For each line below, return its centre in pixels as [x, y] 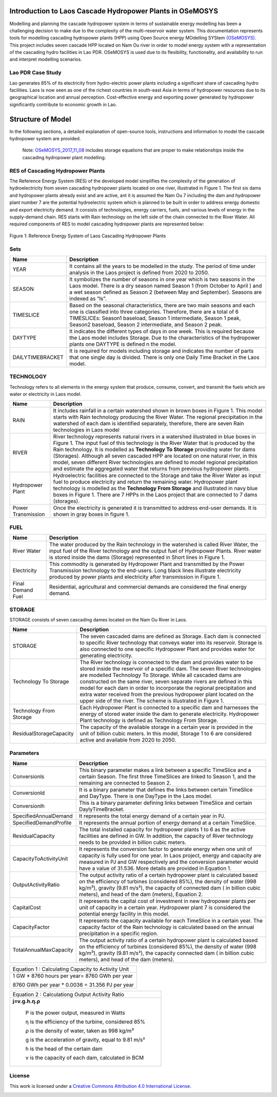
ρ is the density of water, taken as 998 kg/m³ [80, 1031]
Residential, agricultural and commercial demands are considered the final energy [148, 587]
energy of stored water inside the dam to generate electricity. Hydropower [169, 714]
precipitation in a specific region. [118, 934]
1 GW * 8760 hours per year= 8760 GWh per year [73, 976]
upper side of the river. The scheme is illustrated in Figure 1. [152, 701]
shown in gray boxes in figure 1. [91, 515]
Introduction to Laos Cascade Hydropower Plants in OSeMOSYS [114, 11]
